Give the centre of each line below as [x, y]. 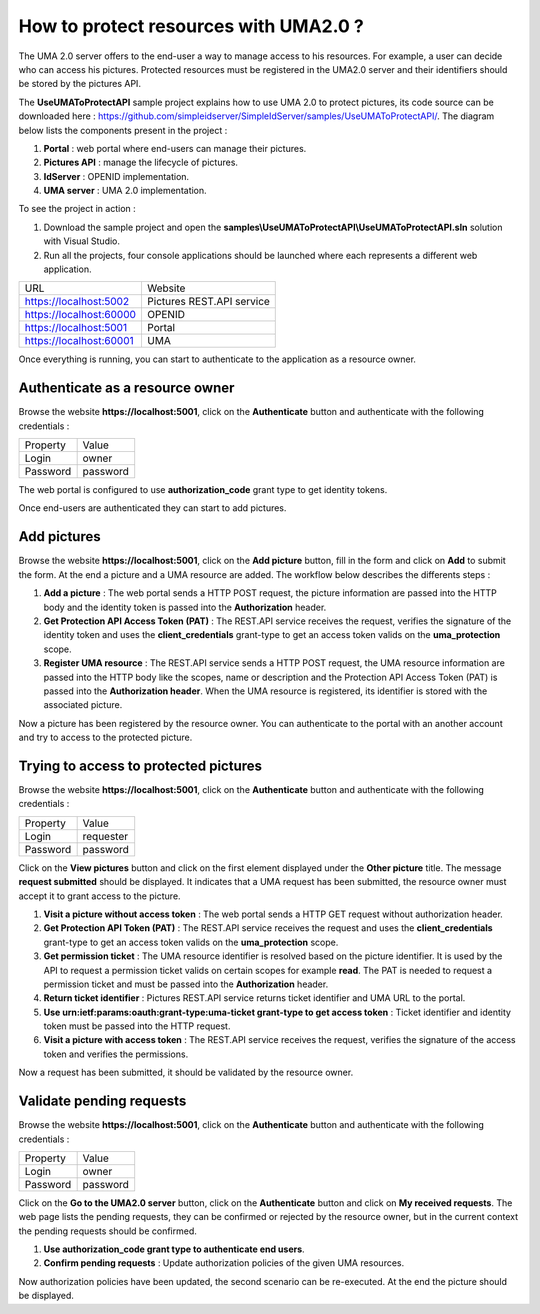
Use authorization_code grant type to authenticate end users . [174, 1249]
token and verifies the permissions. [116, 1054]
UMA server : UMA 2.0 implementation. [125, 191]
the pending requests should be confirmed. [107, 1231]
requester [105, 836]
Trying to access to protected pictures [140, 765]
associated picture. [83, 705]
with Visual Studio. [81, 241]
